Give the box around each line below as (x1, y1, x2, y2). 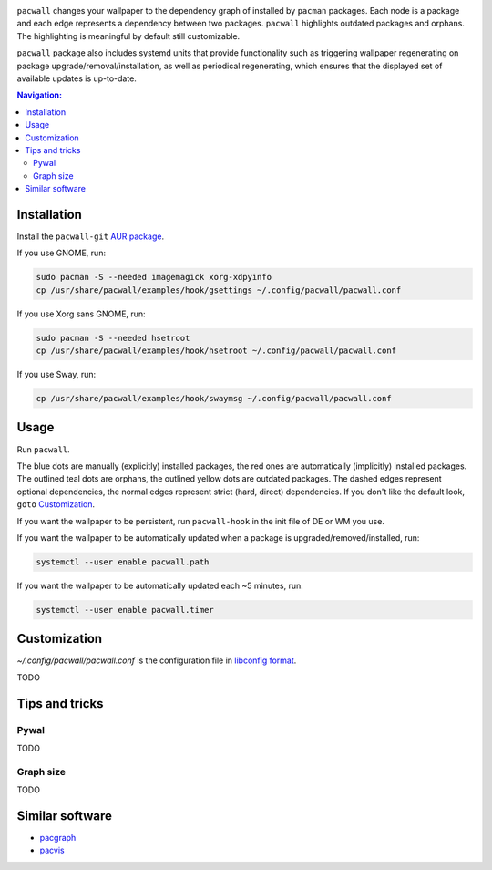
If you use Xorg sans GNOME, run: (16, 308, 146, 319)
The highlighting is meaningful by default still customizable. (16, 30, 241, 41)
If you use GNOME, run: (16, 247, 107, 259)
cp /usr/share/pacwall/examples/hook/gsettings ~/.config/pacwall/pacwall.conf (36, 285, 402, 295)
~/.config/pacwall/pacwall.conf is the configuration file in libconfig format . (16, 655, 297, 666)
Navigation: (16, 89, 63, 100)
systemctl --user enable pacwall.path (36, 556, 210, 567)
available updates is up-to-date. (16, 73, 137, 84)
